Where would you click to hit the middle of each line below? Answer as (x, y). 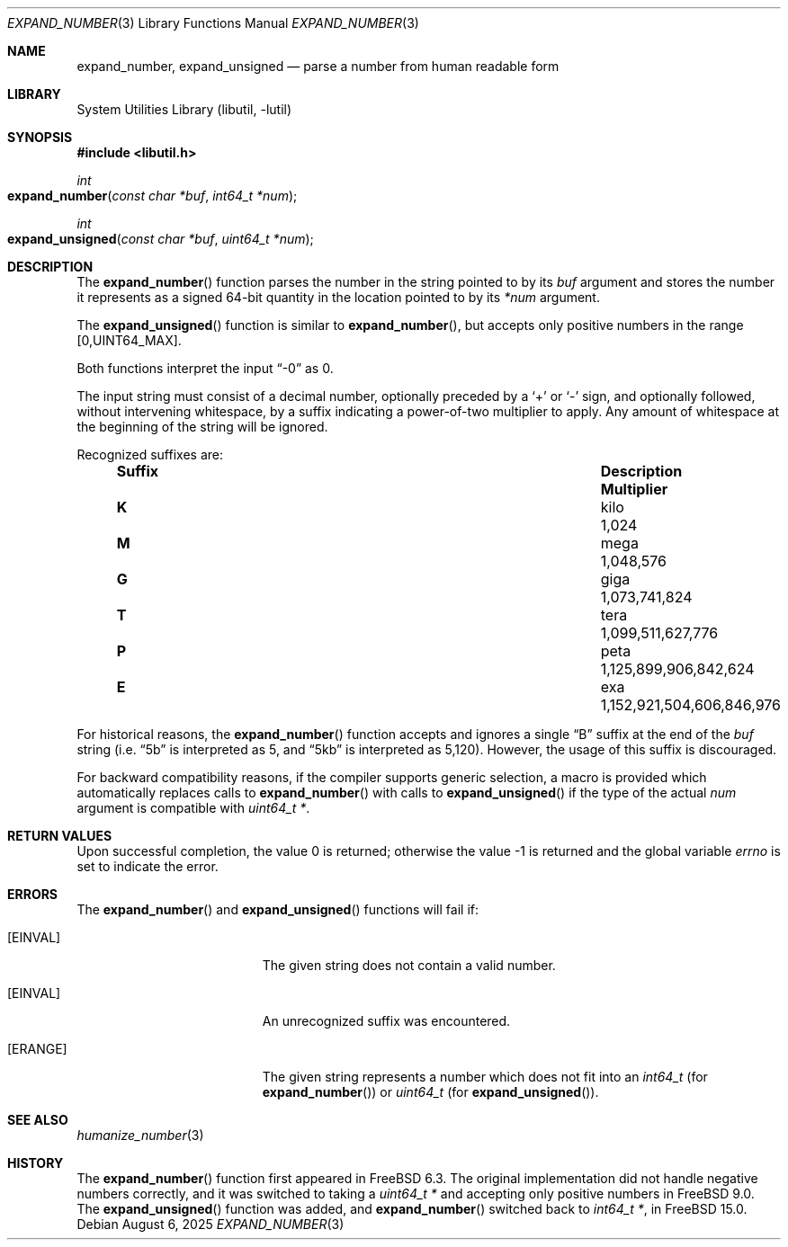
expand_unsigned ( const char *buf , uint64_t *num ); (161, 239)
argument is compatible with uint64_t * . (193, 808)
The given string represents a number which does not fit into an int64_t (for (485, 1077)
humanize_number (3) (140, 1135)
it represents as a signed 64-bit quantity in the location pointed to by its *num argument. (338, 297)
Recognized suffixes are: (150, 454)
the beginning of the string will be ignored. (202, 427)
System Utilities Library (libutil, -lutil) (184, 109)
